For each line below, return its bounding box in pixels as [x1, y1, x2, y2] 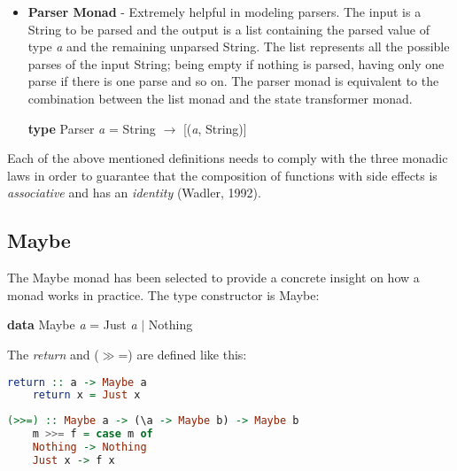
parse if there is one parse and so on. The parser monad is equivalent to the [27, 72, 439, 90]
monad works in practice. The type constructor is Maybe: [7, 285, 320, 304]
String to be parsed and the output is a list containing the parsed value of [27, 19, 430, 38]
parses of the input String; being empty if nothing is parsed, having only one [27, 54, 445, 73]
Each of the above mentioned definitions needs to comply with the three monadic [7, 149, 448, 167]
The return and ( [7, 344, 99, 363]
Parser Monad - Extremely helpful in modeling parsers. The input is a [27, 3, 422, 20]
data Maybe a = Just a [7, 315, 137, 334]
